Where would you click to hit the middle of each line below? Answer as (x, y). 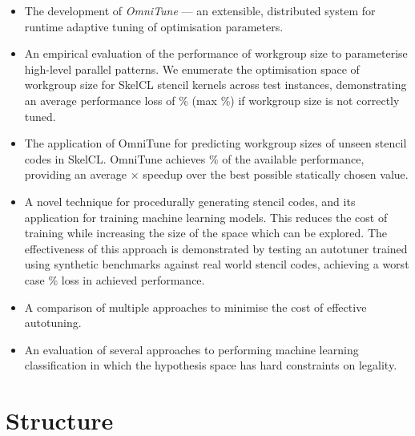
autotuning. (53, 323)
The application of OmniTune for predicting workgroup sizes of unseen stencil (216, 143)
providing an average (76, 174)
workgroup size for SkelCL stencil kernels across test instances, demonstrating (216, 85)
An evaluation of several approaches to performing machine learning (191, 349)
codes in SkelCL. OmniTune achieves (115, 158)
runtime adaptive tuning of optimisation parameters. (154, 26)
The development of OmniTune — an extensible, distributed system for (200, 10)
